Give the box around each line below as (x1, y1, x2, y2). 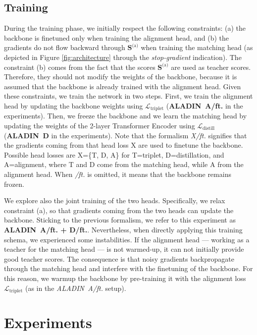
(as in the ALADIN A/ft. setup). (25, 282, 126, 293)
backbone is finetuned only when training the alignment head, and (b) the (4, 32, 229, 43)
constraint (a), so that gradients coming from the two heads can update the (4, 205, 234, 215)
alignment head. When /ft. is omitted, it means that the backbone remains (4, 168, 231, 179)
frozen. (4, 178, 24, 189)
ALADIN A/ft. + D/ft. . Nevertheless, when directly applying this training (4, 224, 243, 234)
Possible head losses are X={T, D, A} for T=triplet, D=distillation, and (4, 149, 224, 160)
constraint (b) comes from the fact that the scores (4, 61, 155, 72)
